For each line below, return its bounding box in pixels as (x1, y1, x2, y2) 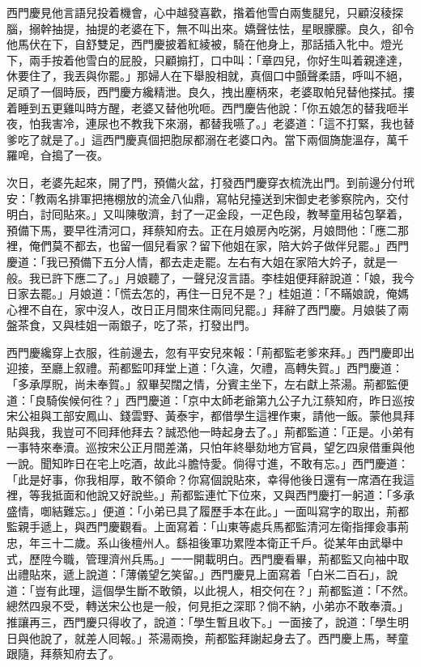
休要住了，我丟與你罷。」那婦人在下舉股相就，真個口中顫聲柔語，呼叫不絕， (6, 67, 409, 84)
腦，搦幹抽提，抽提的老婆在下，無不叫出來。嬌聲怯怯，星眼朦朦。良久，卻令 (6, 19, 415, 36)
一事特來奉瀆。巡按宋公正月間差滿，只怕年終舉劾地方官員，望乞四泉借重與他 (6, 439, 415, 456)
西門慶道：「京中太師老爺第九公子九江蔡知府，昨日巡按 (125, 391, 415, 408)
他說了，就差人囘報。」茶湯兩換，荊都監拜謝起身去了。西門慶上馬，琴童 (28, 629, 409, 646)
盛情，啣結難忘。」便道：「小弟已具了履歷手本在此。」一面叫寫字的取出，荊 (6, 502, 398, 519)
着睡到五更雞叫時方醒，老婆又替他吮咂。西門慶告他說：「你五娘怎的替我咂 (6, 99, 398, 116)
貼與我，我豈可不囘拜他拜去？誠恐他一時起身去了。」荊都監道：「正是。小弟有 (6, 423, 415, 440)
